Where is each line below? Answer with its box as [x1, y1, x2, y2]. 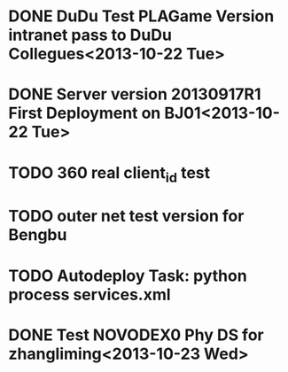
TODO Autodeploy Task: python [8, 266, 247, 285]
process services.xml [8, 284, 171, 305]
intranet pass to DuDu [8, 25, 172, 45]
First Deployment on [8, 104, 161, 123]
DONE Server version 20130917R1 [8, 84, 262, 105]
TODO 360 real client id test [8, 162, 210, 186]
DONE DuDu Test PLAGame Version [8, 6, 275, 27]
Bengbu [8, 225, 67, 245]
